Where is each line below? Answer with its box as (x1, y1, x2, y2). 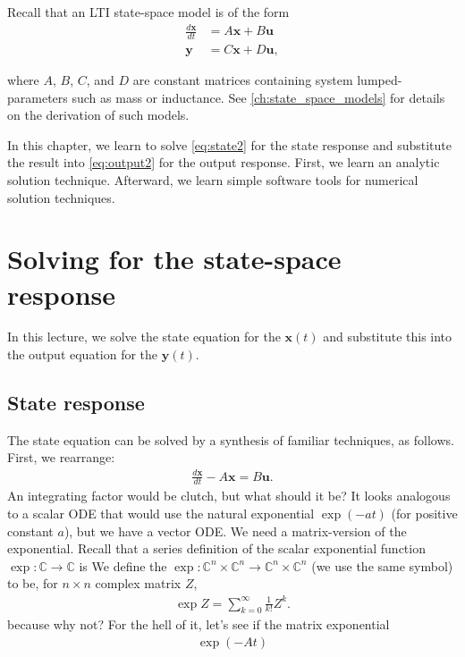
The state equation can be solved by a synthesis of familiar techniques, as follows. (7, 430, 454, 449)
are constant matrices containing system (132, 71, 353, 88)
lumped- (357, 71, 402, 88)
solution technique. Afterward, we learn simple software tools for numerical (7, 170, 418, 189)
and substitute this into (323, 327, 452, 346)
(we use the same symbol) (311, 556, 453, 575)
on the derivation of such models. (7, 105, 190, 124)
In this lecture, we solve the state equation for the (7, 327, 281, 346)
